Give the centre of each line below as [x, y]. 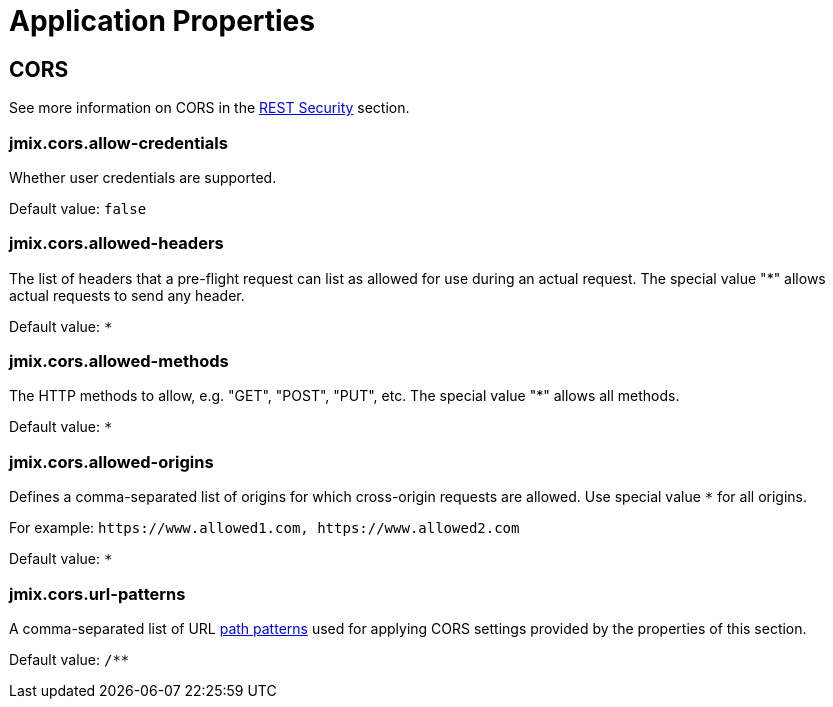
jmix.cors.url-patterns [97, 593]
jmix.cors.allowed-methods [119, 361]
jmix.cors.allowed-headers [116, 243]
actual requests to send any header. [127, 295]
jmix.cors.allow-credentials [118, 142]
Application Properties [162, 21]
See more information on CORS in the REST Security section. [209, 108]
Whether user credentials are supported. [143, 177]
